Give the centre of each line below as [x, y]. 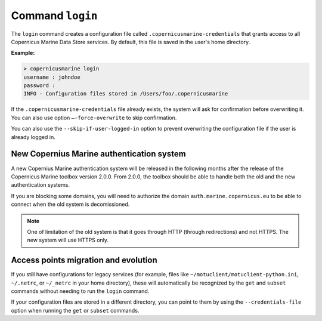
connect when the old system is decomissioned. [70, 204]
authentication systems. [40, 185]
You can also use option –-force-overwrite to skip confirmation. [94, 118]
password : [39, 86]
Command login [54, 16]
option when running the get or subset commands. [75, 310]
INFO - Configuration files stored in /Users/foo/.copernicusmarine [126, 94]
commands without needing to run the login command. [80, 291]
